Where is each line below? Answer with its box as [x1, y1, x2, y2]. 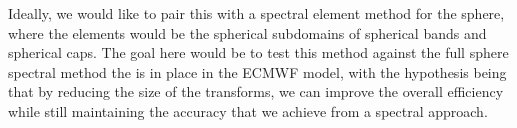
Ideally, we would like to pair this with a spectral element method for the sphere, [8, 3, 505, 23]
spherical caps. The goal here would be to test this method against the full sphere [8, 42, 509, 63]
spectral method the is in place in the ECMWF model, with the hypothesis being [8, 61, 507, 82]
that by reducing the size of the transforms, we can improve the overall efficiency [8, 81, 504, 102]
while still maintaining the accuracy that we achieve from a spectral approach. [8, 100, 488, 121]
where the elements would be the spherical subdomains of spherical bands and [8, 22, 487, 43]
